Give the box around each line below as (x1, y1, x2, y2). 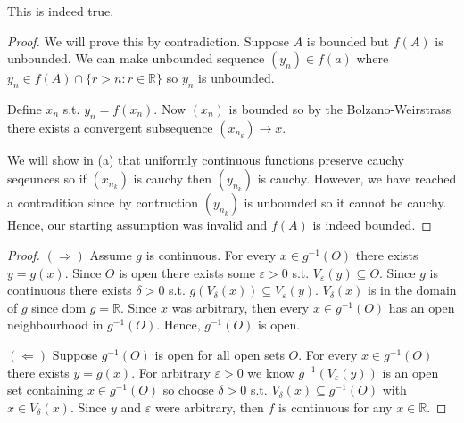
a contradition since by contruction (7, 193, 199, 212)
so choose (162, 380, 214, 399)
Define (7, 99, 42, 118)
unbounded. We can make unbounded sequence (7, 49, 265, 68)
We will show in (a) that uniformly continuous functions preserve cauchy (7, 150, 404, 168)
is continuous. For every (145, 245, 277, 264)
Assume (89, 245, 132, 264)
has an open (388, 297, 455, 316)
